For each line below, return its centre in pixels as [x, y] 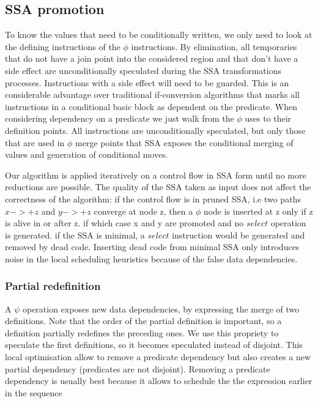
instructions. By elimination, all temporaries [214, 46]
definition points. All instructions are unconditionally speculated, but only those [155, 130]
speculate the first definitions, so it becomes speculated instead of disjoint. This [154, 345]
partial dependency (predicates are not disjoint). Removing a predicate [138, 368]
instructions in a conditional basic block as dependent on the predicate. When [151, 106]
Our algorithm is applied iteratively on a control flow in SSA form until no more [156, 175]
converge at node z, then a [143, 211]
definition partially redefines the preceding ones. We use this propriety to [142, 332]
